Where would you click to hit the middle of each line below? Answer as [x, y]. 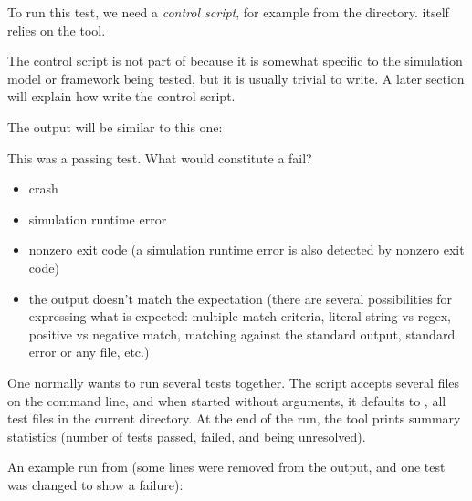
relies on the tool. [57, 30]
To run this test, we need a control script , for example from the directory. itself [228, 12]
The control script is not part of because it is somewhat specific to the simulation [235, 61]
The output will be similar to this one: [115, 126]
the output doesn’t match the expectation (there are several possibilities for [241, 298]
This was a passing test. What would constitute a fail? [160, 157]
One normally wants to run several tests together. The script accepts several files [234, 382]
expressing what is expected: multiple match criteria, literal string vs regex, [240, 316]
